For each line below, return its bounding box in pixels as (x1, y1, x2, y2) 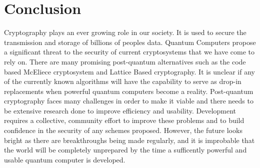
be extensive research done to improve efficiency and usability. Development (4, 105, 236, 115)
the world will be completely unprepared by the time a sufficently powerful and (4, 144, 247, 155)
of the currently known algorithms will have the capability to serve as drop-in (4, 76, 241, 86)
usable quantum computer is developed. (4, 154, 125, 164)
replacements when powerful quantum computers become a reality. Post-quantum (4, 85, 253, 96)
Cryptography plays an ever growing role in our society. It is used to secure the (4, 27, 246, 37)
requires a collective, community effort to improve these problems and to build (4, 115, 244, 125)
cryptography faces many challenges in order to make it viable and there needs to (4, 95, 253, 106)
